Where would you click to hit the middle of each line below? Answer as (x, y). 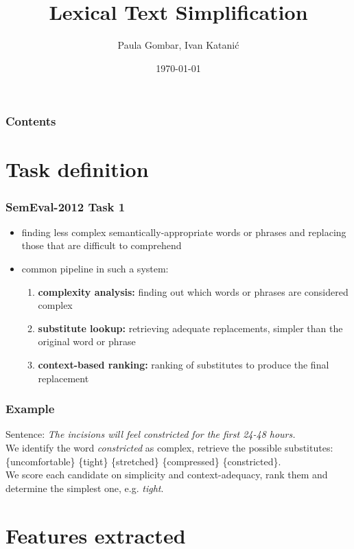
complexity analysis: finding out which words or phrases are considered (193, 291)
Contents (31, 121)
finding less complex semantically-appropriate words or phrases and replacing (184, 232)
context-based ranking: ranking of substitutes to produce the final (184, 364)
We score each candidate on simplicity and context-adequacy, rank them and (167, 475)
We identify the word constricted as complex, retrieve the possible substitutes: (169, 447)
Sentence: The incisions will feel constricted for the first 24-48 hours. (151, 434)
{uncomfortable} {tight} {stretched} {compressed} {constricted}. (143, 461)
